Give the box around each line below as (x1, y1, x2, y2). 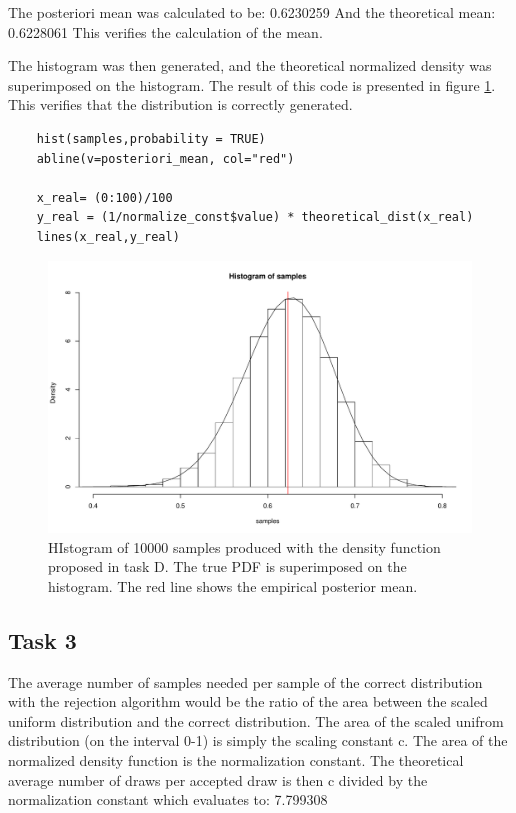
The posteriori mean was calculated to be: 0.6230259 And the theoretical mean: (8, 2, 496, 22)
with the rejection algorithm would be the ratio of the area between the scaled (8, 691, 488, 712)
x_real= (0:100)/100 (36, 190, 173, 205)
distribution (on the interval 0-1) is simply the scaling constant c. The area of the (8, 730, 508, 751)
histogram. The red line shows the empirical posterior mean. (48, 575, 418, 596)
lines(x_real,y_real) (36, 229, 180, 244)
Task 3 (8, 624, 77, 655)
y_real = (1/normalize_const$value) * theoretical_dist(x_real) (36, 210, 474, 225)
